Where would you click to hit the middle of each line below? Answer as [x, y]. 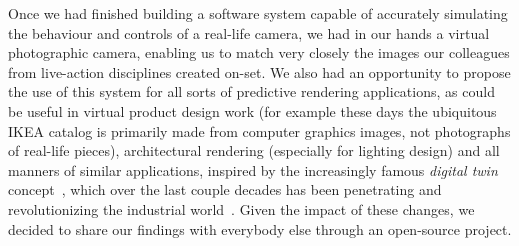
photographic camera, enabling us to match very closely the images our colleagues [259, 52]
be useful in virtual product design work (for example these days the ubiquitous [252, 110]
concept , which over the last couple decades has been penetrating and [225, 189]
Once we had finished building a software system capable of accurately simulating [258, 13]
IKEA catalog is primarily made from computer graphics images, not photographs [259, 130]
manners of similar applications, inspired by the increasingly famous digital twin [253, 169]
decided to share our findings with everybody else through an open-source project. [260, 228]
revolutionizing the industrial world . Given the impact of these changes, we [241, 208]
